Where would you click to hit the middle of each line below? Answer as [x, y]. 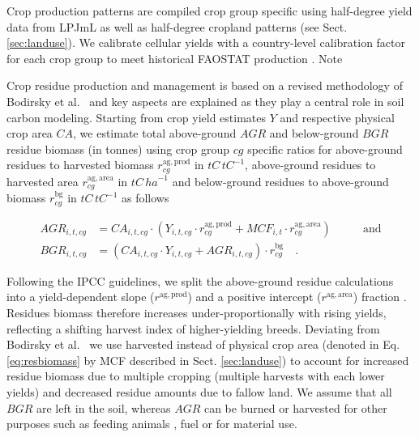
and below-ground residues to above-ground [280, 181]
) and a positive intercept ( [254, 297]
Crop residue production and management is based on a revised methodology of [205, 85]
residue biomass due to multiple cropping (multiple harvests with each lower [196, 376]
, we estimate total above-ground [155, 133]
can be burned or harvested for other [295, 407]
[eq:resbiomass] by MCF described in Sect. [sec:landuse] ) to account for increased [208, 360]
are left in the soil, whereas [103, 407]
